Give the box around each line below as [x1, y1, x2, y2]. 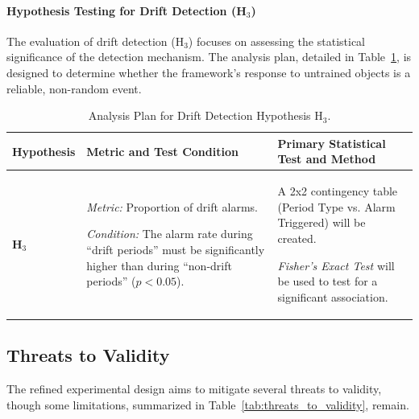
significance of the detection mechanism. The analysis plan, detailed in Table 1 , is [6, 48, 412, 65]
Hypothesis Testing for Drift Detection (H [6, 2, 247, 18]
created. [277, 229, 317, 246]
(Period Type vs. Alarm [277, 198, 396, 215]
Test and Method [277, 150, 376, 167]
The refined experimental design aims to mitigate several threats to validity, [6, 380, 382, 397]
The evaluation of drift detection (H [6, 32, 185, 49]
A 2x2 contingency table [277, 183, 398, 199]
